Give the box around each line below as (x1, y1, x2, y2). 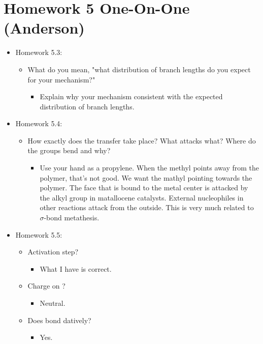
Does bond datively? (27, 314, 91, 325)
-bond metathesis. (44, 212, 100, 223)
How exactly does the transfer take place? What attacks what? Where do (27, 135, 256, 146)
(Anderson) (4, 17, 85, 38)
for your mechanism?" (27, 74, 95, 84)
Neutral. (40, 298, 65, 308)
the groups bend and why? (27, 145, 111, 156)
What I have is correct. (40, 263, 112, 274)
